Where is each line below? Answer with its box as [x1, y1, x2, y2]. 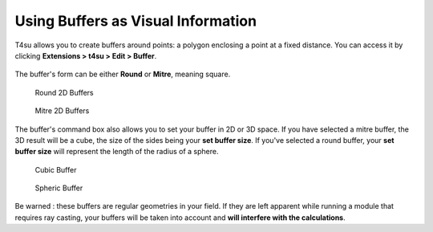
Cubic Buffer [34, 165, 77, 174]
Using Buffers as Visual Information [14, 12, 257, 30]
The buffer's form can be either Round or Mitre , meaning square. [14, 69, 231, 79]
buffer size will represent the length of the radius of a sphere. [14, 147, 219, 157]
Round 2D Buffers [34, 88, 94, 97]
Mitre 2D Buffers [34, 106, 90, 116]
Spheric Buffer [34, 183, 83, 193]
